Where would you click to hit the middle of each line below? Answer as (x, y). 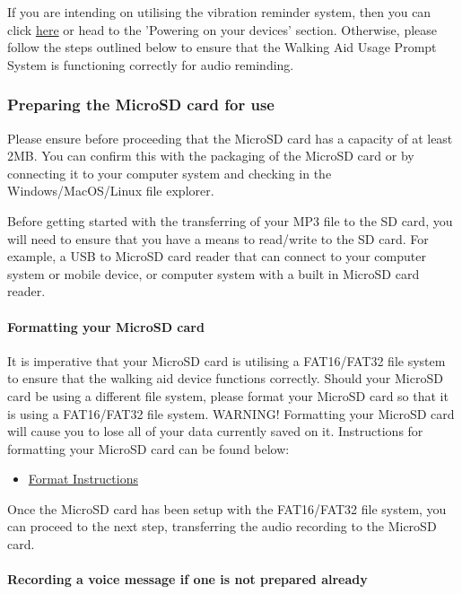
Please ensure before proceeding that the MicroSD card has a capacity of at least (230, 138)
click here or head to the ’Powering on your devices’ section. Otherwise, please (222, 29)
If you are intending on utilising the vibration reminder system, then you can (219, 12)
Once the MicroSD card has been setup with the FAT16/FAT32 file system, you (227, 508)
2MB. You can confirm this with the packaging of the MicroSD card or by (211, 156)
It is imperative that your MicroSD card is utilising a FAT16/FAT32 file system (227, 360)
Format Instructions (83, 479)
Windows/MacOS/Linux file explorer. (111, 191)
